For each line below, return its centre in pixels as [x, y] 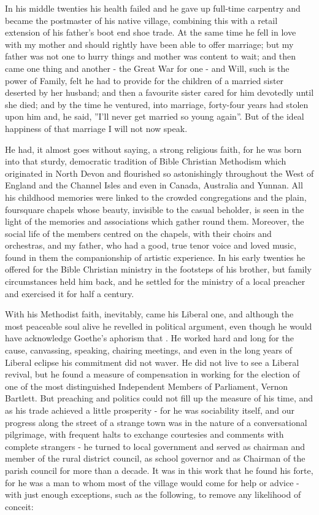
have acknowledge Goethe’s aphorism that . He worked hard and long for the [149, 338]
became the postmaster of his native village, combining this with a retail [141, 20]
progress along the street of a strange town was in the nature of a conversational [156, 422]
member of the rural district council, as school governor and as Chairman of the [155, 458]
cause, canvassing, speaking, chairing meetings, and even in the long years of [148, 350]
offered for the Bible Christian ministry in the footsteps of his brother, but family [158, 269]
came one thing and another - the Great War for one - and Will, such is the [147, 68]
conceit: [19, 506]
